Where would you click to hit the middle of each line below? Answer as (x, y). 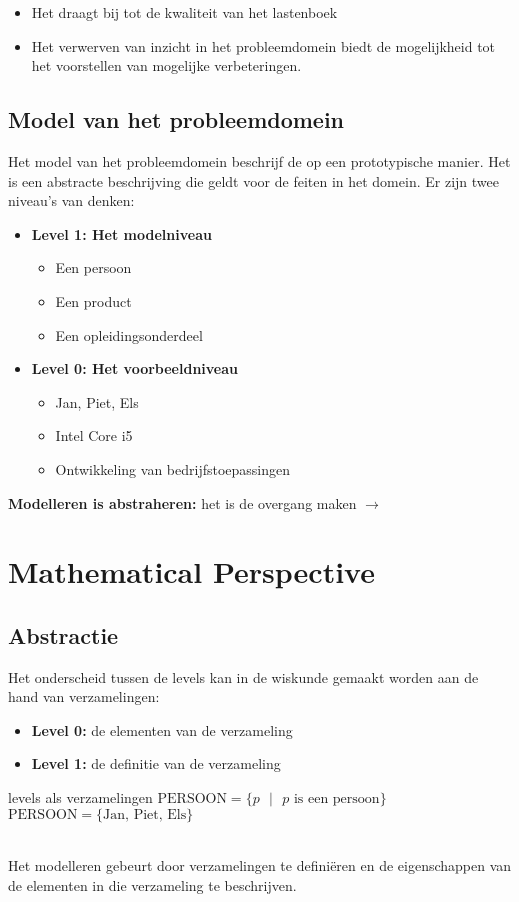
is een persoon (336, 799)
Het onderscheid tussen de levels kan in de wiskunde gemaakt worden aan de (243, 676)
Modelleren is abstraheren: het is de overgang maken (182, 502)
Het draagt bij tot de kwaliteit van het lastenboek (184, 12)
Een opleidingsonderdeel (129, 334)
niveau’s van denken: (71, 200)
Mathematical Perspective (191, 571)
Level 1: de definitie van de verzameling (156, 763)
